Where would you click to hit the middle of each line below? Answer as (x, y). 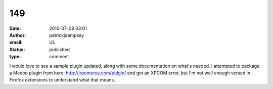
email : (16, 42)
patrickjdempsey (67, 35)
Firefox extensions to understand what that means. (62, 80)
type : (15, 57)
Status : (17, 49)
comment (59, 57)
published (60, 49)
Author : (18, 35)
